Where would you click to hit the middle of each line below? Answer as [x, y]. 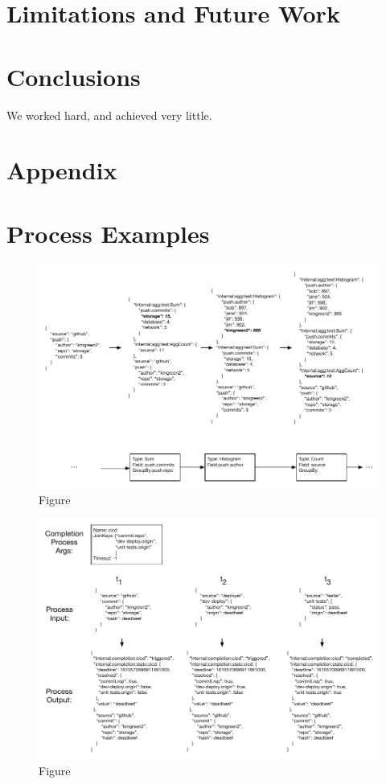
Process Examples [108, 233]
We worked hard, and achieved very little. [109, 115]
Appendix [62, 170]
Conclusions [74, 76]
